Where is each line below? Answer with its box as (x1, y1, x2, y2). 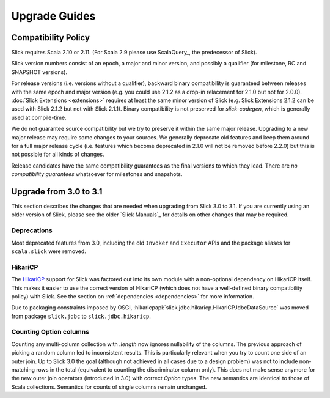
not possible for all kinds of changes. (11, 150, 105, 158)
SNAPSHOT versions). (11, 68, 67, 76)
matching (11, 366, 35, 373)
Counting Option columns (11, 328, 90, 336)
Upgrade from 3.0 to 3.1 (11, 186, 103, 197)
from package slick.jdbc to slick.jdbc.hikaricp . (11, 312, 151, 320)
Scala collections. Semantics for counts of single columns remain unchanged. (11, 383, 207, 391)
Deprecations (11, 226, 53, 235)
